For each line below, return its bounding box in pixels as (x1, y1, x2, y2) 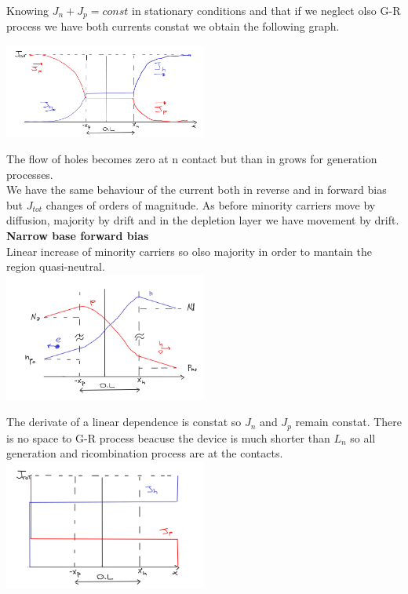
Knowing (6, 2, 49, 18)
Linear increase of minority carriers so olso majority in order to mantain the (6, 242, 372, 259)
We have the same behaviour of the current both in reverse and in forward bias (6, 181, 387, 198)
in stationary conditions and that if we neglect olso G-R (132, 2, 401, 18)
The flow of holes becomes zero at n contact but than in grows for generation (6, 151, 377, 167)
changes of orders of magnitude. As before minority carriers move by (46, 196, 376, 213)
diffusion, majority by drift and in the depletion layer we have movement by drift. (6, 212, 399, 228)
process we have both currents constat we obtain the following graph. (6, 18, 340, 35)
